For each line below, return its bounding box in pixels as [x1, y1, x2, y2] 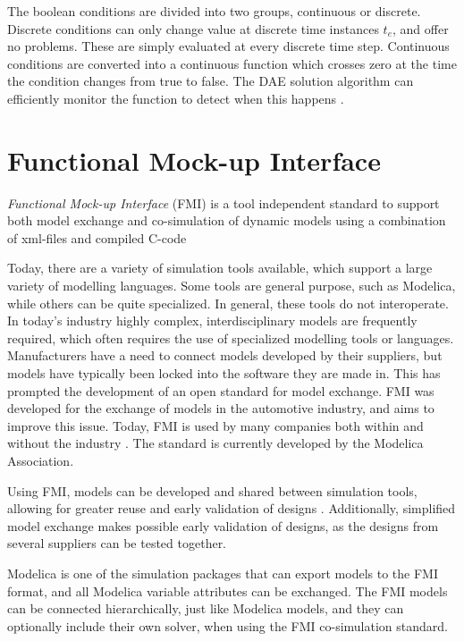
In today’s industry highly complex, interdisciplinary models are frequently [7, 311, 418, 330]
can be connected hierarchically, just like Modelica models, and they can [7, 599, 404, 618]
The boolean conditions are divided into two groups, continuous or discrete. [7, 2, 421, 20]
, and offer [392, 19, 449, 38]
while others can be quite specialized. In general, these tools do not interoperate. [7, 293, 449, 312]
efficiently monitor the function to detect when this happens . [7, 89, 344, 107]
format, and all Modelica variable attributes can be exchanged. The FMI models [7, 581, 448, 600]
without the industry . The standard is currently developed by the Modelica [7, 434, 424, 452]
